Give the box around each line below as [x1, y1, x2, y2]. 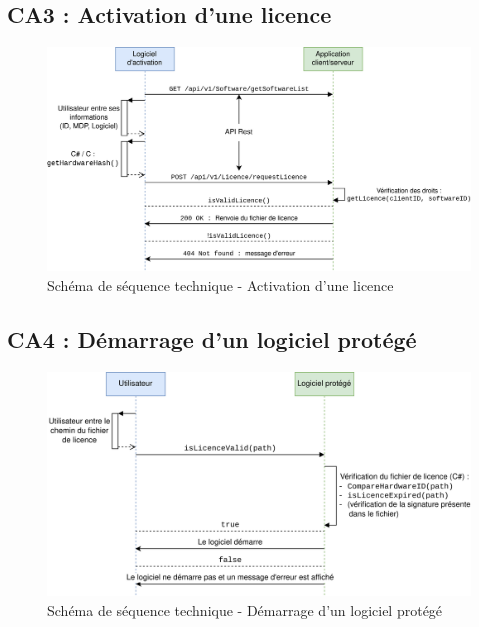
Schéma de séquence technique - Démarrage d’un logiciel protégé [47, 599, 443, 620]
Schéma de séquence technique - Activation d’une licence [47, 274, 394, 295]
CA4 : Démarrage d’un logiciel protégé [7, 323, 417, 354]
